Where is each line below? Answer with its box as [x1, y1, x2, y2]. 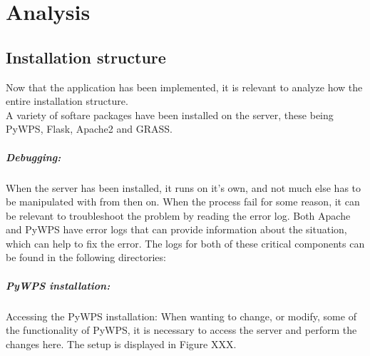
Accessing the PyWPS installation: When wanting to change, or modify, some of [6, 308, 356, 323]
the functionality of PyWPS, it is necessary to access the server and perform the [6, 322, 357, 337]
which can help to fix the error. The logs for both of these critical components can [6, 235, 365, 250]
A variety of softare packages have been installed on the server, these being [6, 107, 334, 122]
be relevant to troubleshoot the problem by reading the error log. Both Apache [6, 208, 351, 223]
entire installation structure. [6, 93, 128, 108]
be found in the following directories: [6, 250, 166, 265]
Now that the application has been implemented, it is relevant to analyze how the [6, 79, 363, 94]
